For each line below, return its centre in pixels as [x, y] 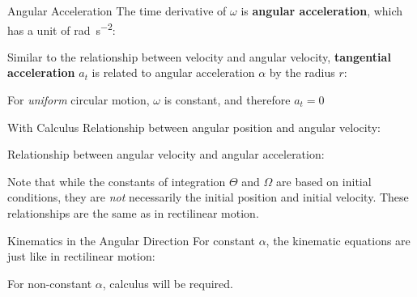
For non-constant [50, 283]
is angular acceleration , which [322, 11]
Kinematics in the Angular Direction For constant [131, 240]
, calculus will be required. [168, 283]
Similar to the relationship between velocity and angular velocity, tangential [199, 56]
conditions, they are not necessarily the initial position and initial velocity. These [208, 197]
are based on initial [324, 181]
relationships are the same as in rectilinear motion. [133, 213]
